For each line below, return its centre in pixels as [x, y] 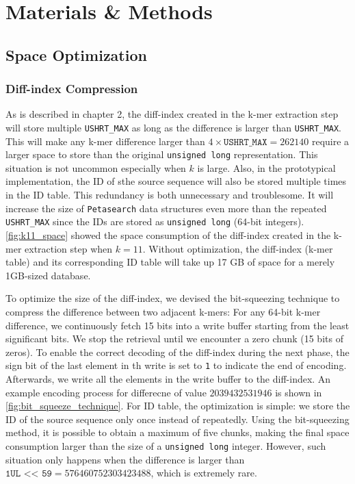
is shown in [299, 392]
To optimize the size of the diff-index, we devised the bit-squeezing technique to [173, 298]
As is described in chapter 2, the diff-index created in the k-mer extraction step [172, 114]
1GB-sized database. [48, 275]
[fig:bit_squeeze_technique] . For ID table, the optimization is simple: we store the [178, 406]
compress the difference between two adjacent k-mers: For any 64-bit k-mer [163, 311]
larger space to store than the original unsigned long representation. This [162, 154]
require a [330, 141]
